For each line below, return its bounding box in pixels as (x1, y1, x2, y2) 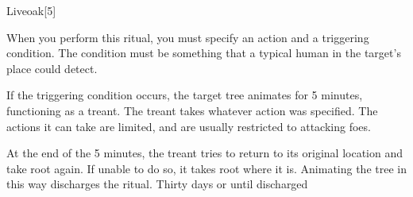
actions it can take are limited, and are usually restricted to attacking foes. (6, 118, 371, 134)
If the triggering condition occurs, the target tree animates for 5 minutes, (6, 87, 363, 103)
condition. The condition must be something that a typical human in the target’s (6, 44, 401, 61)
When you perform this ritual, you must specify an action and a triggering (6, 29, 369, 45)
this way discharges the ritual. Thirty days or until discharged (6, 176, 308, 192)
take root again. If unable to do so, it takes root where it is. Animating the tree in (6, 160, 407, 176)
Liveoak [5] (6, 2, 56, 18)
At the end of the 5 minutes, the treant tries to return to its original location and (6, 145, 403, 161)
